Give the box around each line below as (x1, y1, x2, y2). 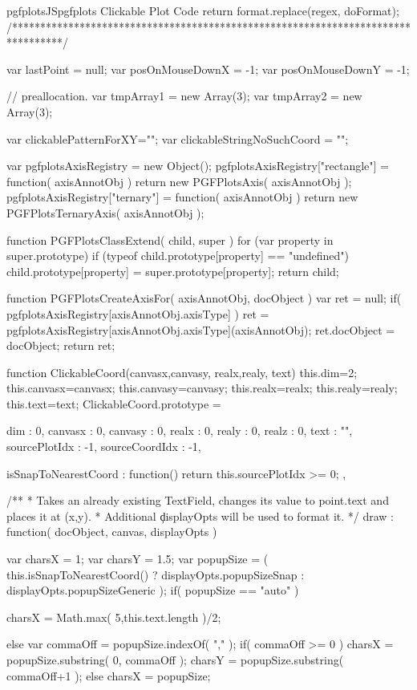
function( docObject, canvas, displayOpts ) (6, 523, 217, 540)
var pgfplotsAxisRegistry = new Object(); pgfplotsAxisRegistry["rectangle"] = (6, 157, 390, 174)
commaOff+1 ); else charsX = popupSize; (6, 667, 211, 684)
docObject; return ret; (6, 337, 115, 354)
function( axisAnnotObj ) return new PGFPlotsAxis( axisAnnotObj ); (6, 172, 352, 189)
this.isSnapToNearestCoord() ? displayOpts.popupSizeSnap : (6, 566, 305, 582)
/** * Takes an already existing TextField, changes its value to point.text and (6, 492, 389, 509)
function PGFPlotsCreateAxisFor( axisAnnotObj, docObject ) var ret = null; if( (6, 290, 402, 306)
